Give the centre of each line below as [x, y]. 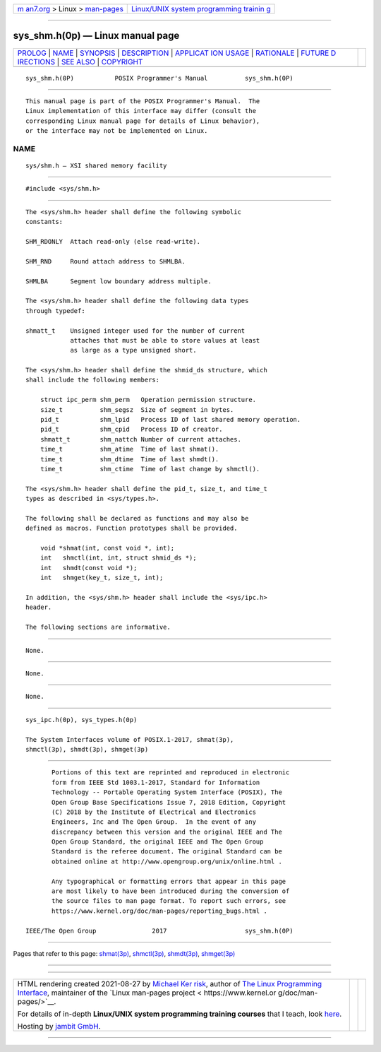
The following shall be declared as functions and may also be [137, 518]
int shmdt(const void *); [89, 568]
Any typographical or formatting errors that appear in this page [169, 881]
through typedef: [55, 311]
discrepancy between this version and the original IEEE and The [167, 832]
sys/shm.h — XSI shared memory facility [96, 166]
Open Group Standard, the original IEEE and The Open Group [158, 842]
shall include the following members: [93, 380]
